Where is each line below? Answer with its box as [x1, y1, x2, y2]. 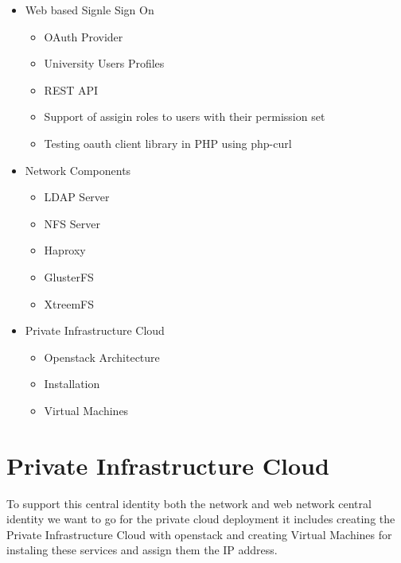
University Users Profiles [44, 55, 165, 72]
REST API [44, 81, 99, 98]
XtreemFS [44, 295, 95, 312]
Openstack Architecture [44, 348, 160, 365]
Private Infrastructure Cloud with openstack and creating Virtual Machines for [6, 526, 392, 542]
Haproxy [44, 242, 86, 258]
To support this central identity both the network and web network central [6, 495, 372, 511]
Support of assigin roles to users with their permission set [44, 108, 325, 125]
